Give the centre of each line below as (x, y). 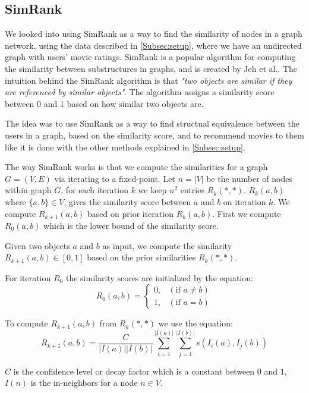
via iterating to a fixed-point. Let (115, 178)
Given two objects (37, 245)
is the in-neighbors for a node (84, 383)
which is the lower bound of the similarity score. (131, 225)
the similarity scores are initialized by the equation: (159, 277)
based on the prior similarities (141, 257)
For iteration (28, 277)
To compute (26, 323)
